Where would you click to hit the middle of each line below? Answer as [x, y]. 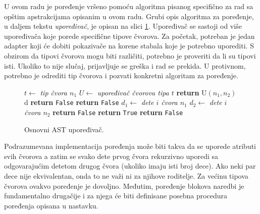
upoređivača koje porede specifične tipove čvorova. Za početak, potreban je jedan [129, 36]
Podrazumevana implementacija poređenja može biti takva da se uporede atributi [130, 146]
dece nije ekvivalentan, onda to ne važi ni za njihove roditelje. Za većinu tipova [126, 176]
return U [192, 92]
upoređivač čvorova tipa [133, 92]
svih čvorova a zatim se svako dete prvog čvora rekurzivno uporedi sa [111, 156]
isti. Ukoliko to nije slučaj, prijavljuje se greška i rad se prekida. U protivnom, [125, 65]
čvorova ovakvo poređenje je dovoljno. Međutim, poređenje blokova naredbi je [124, 185]
